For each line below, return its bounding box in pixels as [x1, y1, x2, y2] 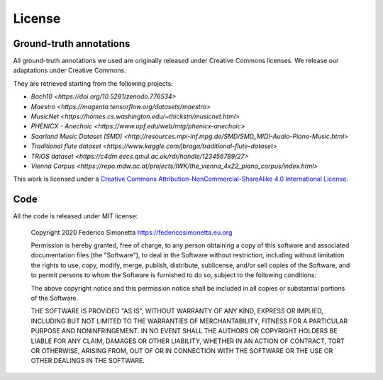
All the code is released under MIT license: [13, 212, 138, 220]
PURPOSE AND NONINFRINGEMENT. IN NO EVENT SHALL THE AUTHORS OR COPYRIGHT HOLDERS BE [30, 327, 338, 335]
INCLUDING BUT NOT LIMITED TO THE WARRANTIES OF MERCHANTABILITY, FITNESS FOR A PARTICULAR [30, 316, 348, 325]
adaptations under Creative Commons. [13, 66, 127, 74]
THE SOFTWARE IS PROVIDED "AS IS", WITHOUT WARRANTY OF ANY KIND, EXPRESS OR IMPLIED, [30, 307, 324, 315]
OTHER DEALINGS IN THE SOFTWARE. [30, 357, 145, 365]
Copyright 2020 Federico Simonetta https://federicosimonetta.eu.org [30, 228, 233, 237]
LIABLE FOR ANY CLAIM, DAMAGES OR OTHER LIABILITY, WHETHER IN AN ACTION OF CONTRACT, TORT [30, 337, 345, 345]
